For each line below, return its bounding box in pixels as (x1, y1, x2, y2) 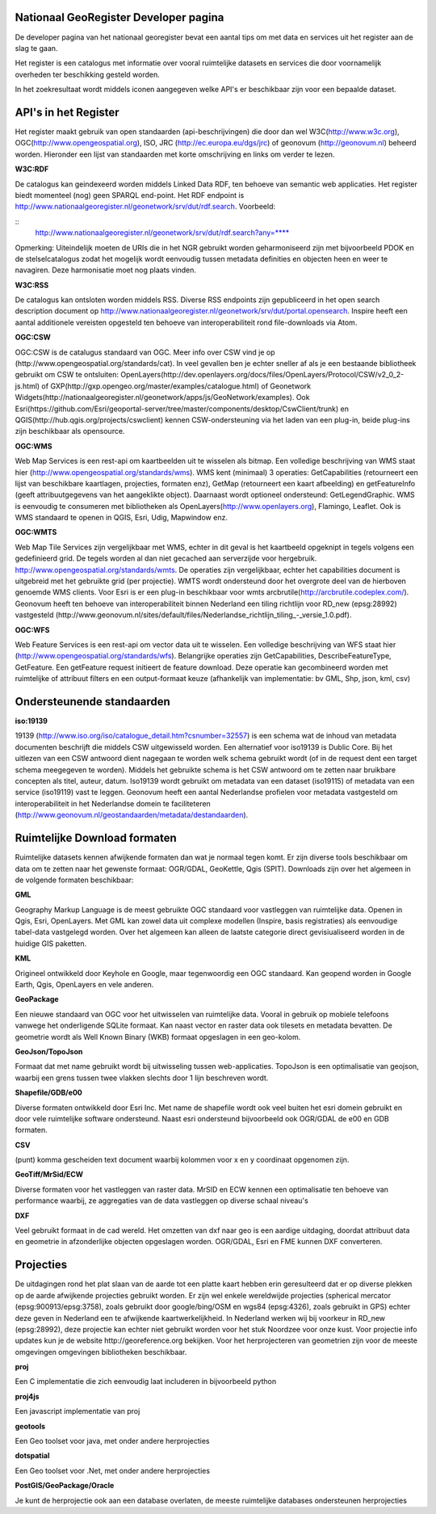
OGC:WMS (15, 441, 52, 451)
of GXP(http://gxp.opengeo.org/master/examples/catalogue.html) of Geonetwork (41, 381, 312, 391)
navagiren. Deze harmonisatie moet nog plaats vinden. (15, 265, 197, 275)
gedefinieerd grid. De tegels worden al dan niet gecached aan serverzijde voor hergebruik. (15, 553, 317, 563)
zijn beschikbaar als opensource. (15, 427, 125, 436)
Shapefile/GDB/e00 (15, 1087, 82, 1098)
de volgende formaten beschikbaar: (15, 875, 134, 885)
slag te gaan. (15, 43, 58, 53)
